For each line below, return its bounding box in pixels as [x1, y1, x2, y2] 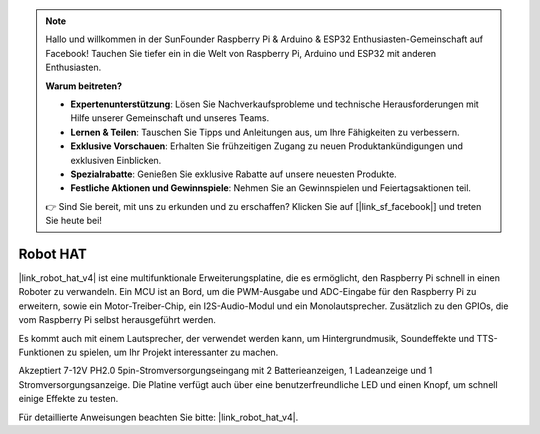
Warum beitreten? [45, 80, 123, 92]
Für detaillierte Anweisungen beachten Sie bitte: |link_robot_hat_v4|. [18, 411, 299, 423]
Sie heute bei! [45, 215, 102, 227]
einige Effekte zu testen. [18, 393, 119, 405]
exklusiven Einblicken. [70, 154, 162, 166]
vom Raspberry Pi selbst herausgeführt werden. [18, 314, 217, 326]
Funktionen [18, 346, 65, 358]
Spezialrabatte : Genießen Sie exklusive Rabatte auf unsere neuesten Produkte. [70, 168, 397, 180]
